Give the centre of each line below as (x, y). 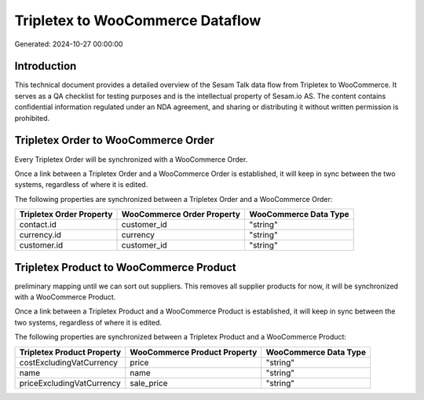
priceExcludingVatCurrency (70, 383)
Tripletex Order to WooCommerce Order (115, 140)
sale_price (149, 383)
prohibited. (32, 118)
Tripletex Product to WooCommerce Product (126, 267)
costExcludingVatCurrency (68, 362)
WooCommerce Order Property (181, 215)
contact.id (38, 225)
